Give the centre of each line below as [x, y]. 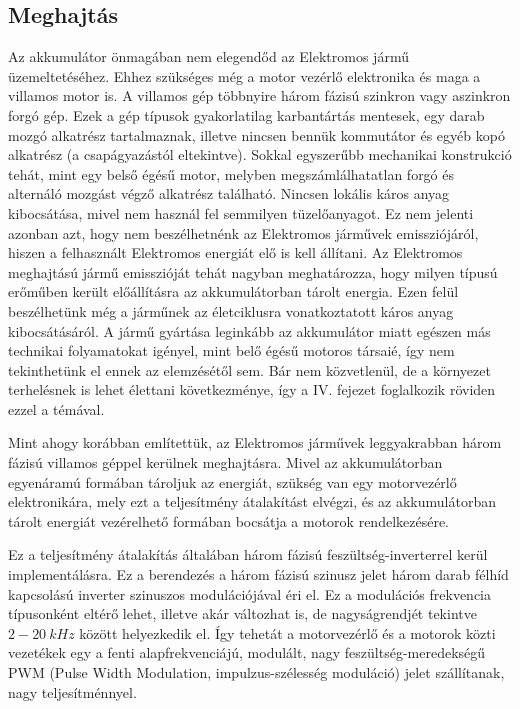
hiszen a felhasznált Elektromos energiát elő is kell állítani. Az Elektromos [235, 252]
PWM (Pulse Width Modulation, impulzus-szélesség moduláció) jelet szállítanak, [256, 672]
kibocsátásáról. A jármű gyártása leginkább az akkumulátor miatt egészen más [249, 330]
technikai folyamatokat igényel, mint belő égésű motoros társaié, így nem [231, 350]
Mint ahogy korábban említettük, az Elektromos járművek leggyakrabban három [255, 442]
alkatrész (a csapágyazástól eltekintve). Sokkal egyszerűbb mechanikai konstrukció [260, 154]
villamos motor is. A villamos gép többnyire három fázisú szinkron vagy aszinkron [259, 95]
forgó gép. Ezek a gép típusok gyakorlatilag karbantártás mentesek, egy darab [246, 114]
